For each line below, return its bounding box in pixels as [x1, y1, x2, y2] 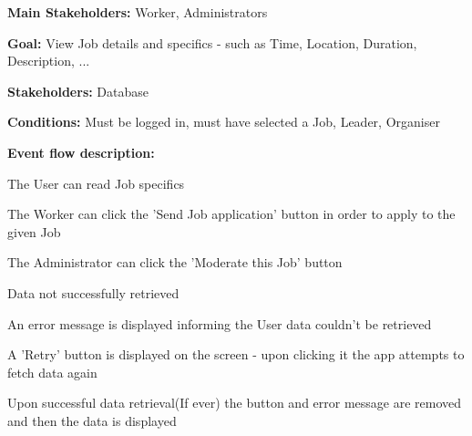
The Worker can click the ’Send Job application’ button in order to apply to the [7, 204, 456, 223]
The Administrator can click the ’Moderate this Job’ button [7, 253, 343, 272]
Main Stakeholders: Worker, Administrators [7, 3, 268, 21]
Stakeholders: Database [7, 81, 149, 100]
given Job [7, 222, 61, 241]
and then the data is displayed [7, 410, 177, 430]
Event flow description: [7, 142, 155, 161]
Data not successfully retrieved [7, 283, 180, 302]
